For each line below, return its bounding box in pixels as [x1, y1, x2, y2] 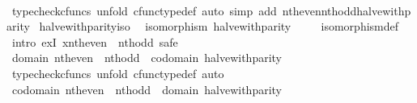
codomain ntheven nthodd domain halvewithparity [11, 80, 283, 97]
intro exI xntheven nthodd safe [11, 33, 178, 50]
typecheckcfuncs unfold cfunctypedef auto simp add [11, 2, 277, 19]
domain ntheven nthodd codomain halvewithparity [11, 49, 283, 66]
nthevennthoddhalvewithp [282, 2, 411, 19]
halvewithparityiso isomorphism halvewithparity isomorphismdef [39, 18, 399, 35]
